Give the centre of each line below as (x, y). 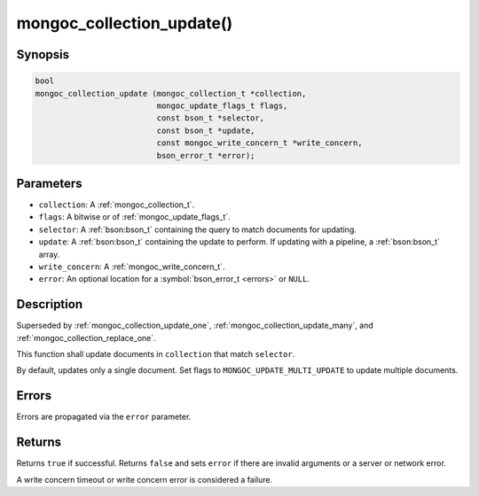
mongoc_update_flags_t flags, (222, 105)
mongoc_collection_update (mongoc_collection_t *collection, (171, 93)
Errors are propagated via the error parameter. (104, 417)
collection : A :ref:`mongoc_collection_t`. (117, 205)
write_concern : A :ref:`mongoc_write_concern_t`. (132, 267)
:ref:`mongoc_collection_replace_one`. (86, 337)
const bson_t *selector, (211, 118)
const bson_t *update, (206, 130)
